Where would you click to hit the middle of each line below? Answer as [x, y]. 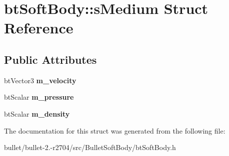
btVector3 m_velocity [40, 80]
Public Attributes [50, 59]
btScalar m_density [37, 113]
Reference [39, 28]
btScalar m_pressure [39, 97]
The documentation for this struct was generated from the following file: [115, 130]
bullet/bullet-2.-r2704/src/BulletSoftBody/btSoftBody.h [90, 147]
